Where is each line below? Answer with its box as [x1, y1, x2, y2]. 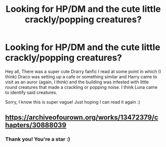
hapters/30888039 [5, 121, 67, 129]
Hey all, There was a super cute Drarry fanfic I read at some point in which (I [5, 68, 161, 74]
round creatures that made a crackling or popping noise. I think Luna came [5, 84, 158, 90]
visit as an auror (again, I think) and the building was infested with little [5, 79, 149, 85]
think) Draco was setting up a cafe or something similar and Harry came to [5, 73, 158, 79]
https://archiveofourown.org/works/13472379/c [5, 113, 159, 122]
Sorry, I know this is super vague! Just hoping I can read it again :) [5, 99, 140, 105]
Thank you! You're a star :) [5, 136, 70, 143]
